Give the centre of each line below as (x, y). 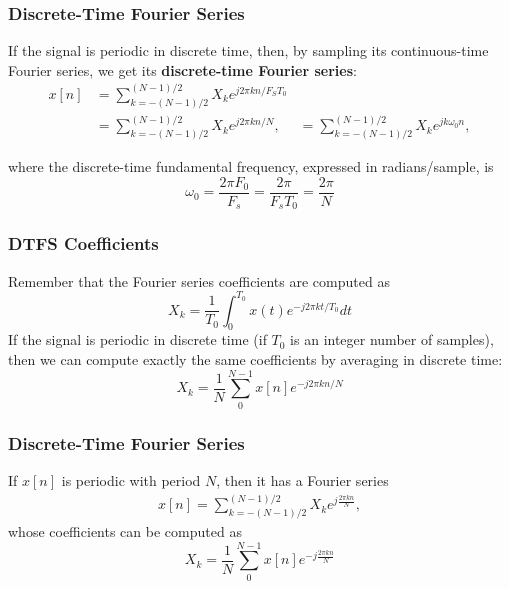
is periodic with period (131, 479)
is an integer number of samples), (392, 339)
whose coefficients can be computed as (125, 530)
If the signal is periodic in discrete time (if (137, 339)
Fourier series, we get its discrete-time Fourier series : (182, 69)
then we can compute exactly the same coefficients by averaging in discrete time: (255, 359)
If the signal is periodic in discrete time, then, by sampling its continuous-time (248, 50)
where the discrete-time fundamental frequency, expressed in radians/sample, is (251, 166)
